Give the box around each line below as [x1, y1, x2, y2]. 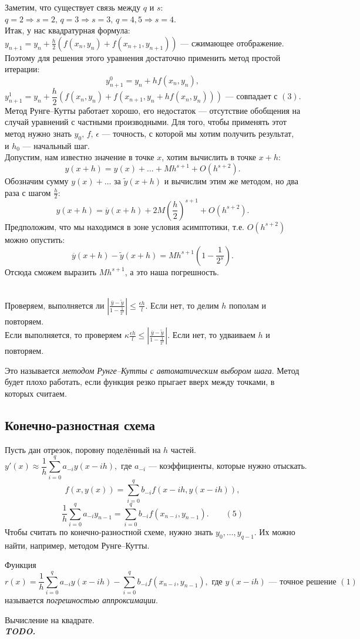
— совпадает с [225, 93, 278, 102]
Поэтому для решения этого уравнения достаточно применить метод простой [5, 51, 281, 63]
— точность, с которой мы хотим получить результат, [102, 127, 294, 140]
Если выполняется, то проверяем [5, 329, 122, 341]
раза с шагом [5, 186, 51, 198]
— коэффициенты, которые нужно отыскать [148, 462, 305, 471]
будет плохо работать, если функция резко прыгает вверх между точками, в [5, 376, 275, 388]
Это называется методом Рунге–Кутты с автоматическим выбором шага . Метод [5, 364, 300, 376]
